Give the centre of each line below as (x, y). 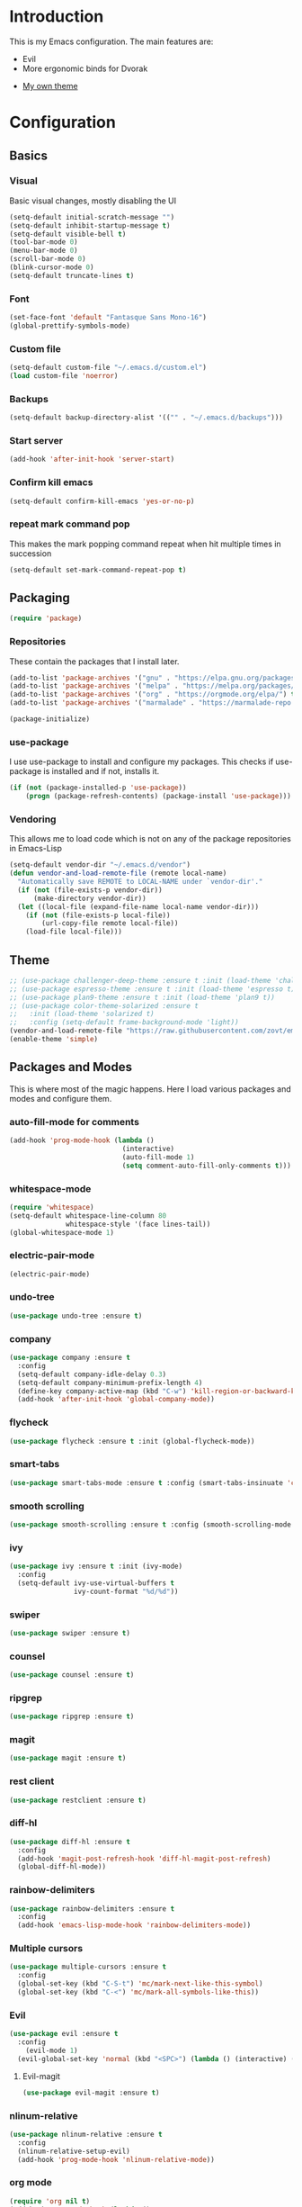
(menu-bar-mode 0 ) (44, 251)
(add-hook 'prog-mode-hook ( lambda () (82, 1140)
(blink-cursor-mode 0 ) (52, 267)
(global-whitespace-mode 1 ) (62, 1232)
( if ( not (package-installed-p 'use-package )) (98, 788)
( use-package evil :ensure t (64, 2034)
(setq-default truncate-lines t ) (72, 275)
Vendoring (33, 819)
